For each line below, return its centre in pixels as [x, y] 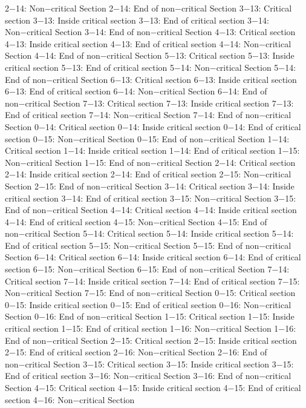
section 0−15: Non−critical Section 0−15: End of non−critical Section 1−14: [147, 138]
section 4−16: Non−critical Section [70, 399]
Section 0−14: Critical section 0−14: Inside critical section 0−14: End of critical [153, 126]
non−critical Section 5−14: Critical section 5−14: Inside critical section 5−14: [149, 233]
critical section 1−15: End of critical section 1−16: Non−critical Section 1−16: [151, 328]
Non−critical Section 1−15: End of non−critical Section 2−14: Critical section [150, 162]
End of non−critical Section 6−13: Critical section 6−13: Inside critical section [151, 79]
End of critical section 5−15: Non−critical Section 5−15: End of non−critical [148, 245]
